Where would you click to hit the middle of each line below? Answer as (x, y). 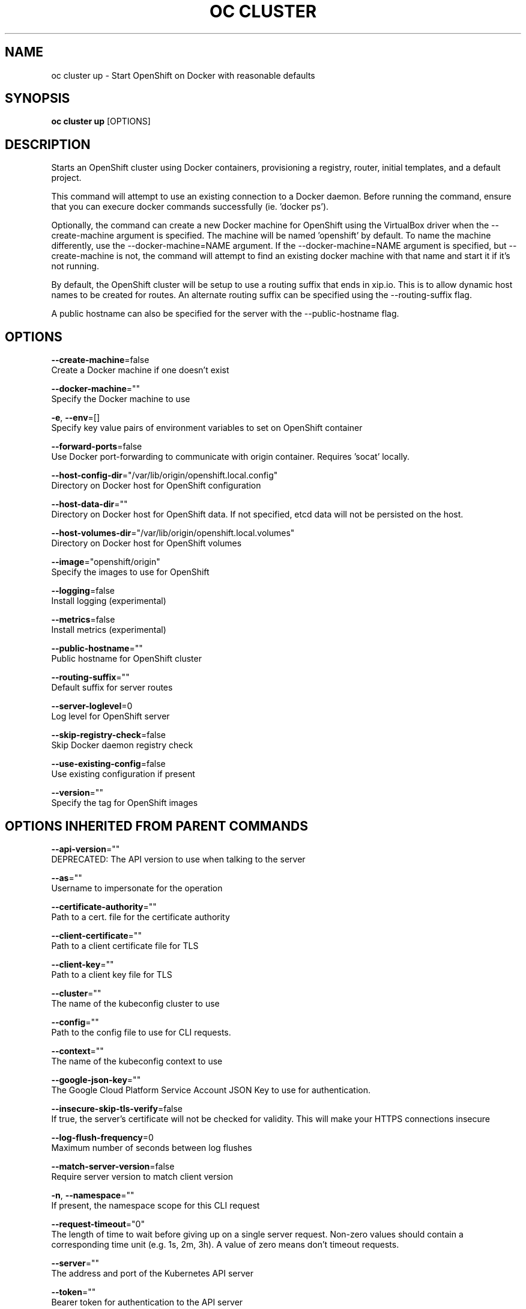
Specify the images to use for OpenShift (130, 572)
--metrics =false (83, 620)
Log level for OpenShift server (110, 716)
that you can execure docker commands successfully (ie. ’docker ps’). (190, 207)
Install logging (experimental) (109, 601)
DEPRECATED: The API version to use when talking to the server (178, 859)
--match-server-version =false (113, 1166)
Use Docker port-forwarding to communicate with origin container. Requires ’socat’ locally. (231, 457)
